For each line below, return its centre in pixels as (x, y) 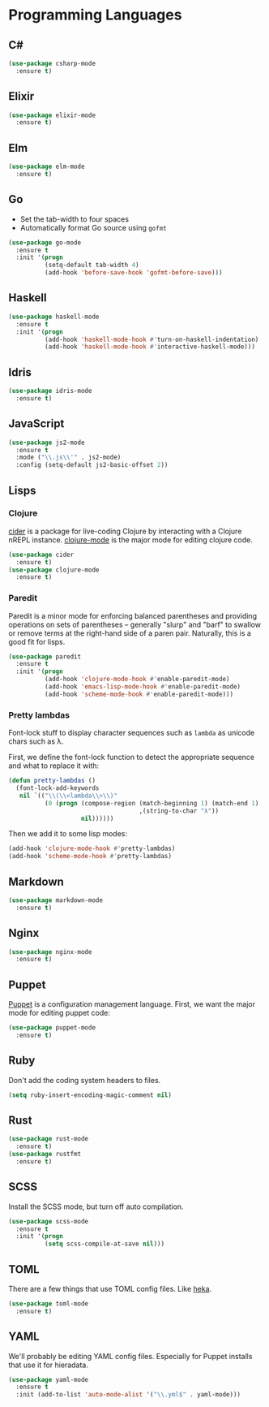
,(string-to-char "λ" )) (179, 811)
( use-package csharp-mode (52, 63)
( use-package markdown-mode (56, 900)
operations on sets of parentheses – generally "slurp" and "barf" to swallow (135, 624)
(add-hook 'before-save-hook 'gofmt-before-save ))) (133, 273)
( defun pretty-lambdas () (52, 781)
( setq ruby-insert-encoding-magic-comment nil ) (90, 1095)
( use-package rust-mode (49, 1139)
